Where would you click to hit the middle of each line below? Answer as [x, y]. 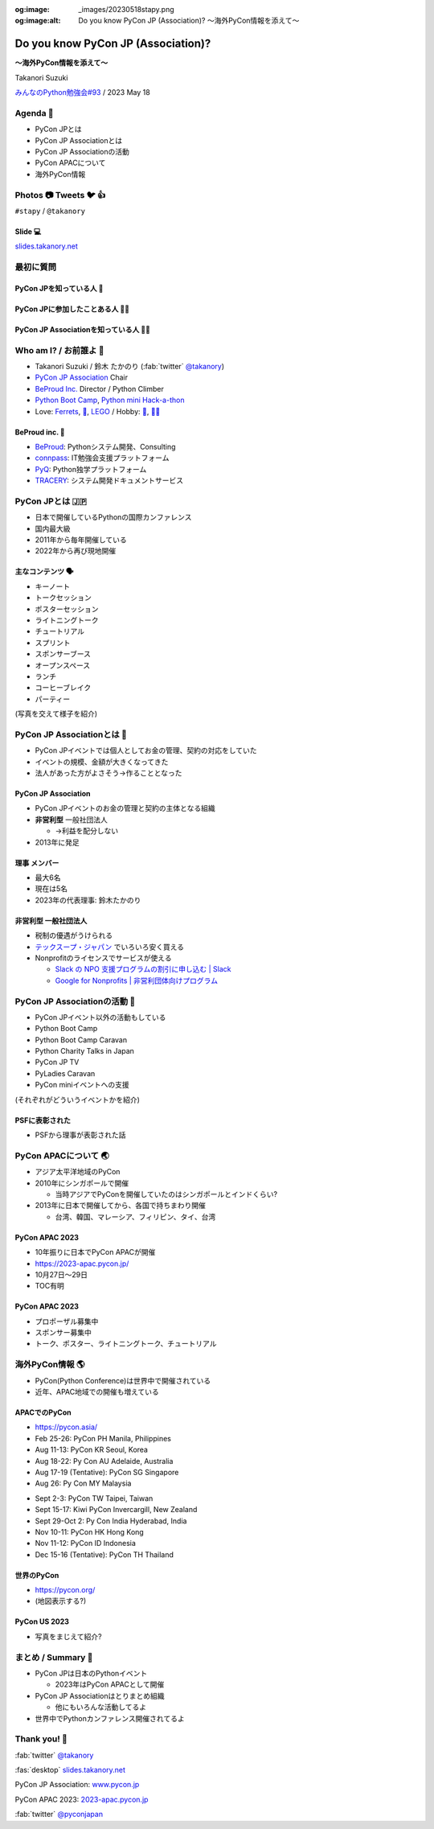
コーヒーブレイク [63, 688]
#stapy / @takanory [50, 211]
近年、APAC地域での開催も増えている [97, 1391]
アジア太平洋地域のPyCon [78, 1172]
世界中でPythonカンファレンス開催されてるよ [110, 1718]
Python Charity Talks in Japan [84, 1051]
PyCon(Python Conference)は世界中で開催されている [123, 1380]
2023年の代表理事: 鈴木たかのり [88, 900]
